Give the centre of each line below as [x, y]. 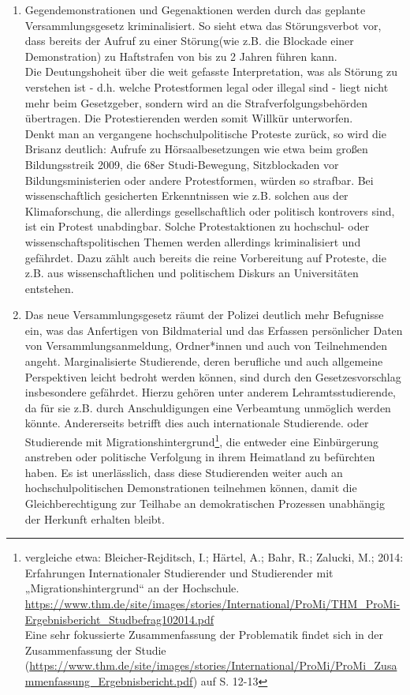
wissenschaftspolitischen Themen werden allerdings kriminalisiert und [193, 241]
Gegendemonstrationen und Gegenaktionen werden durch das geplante [195, 9]
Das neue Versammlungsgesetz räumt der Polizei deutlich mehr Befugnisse [204, 315]
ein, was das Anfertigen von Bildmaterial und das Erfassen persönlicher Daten [214, 330]
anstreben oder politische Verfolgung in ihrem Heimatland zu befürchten [200, 457]
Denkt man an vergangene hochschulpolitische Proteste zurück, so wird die [205, 133]
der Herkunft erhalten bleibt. [95, 518]
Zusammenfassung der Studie [95, 650]
